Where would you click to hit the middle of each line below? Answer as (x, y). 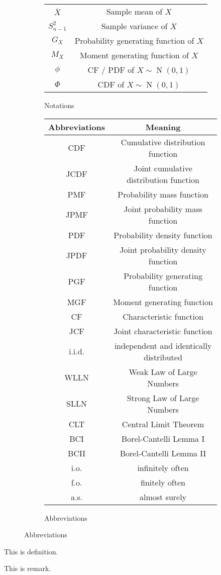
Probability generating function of (134, 40)
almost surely (163, 497)
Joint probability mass (163, 209)
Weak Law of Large (163, 371)
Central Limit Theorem (163, 424)
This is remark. (28, 568)
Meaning (163, 127)
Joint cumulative (163, 168)
